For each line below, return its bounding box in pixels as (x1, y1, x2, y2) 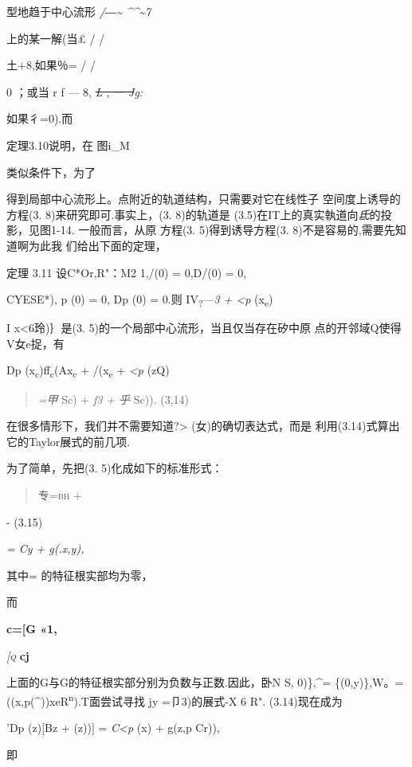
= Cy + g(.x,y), (6, 540, 84, 557)
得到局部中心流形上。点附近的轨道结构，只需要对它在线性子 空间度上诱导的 (6, 190, 401, 207)
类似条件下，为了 (6, 163, 96, 180)
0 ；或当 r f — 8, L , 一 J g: (6, 83, 143, 100)
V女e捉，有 (6, 335, 65, 351)
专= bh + (37, 486, 82, 503)
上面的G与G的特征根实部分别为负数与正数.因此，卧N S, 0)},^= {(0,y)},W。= (6, 674, 404, 691)
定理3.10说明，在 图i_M (6, 136, 130, 153)
